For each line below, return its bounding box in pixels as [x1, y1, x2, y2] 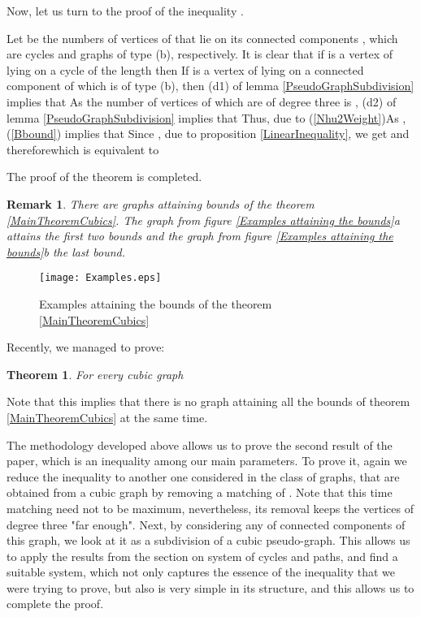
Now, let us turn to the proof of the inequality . [7, 2, 244, 19]
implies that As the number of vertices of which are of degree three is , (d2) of [7, 93, 397, 110]
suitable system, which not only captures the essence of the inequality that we [7, 563, 396, 580]
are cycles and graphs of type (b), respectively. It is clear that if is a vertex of [7, 45, 393, 63]
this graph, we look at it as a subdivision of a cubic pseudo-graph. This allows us [7, 532, 410, 549]
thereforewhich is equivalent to [7, 140, 159, 157]
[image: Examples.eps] [39, 272, 162, 284]
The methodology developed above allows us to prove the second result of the [7, 436, 393, 453]
